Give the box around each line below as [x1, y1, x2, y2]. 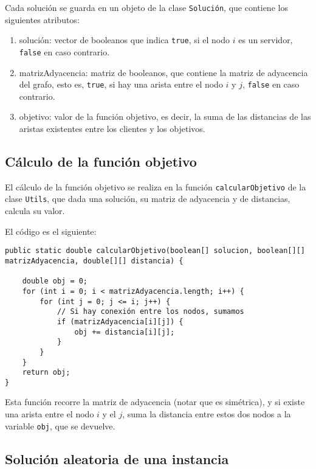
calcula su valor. [5, 204, 65, 217]
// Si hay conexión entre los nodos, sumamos [57, 307, 244, 316]
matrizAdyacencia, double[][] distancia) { [5, 256, 184, 265]
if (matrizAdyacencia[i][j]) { [57, 317, 184, 326]
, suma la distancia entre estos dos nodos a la [122, 408, 291, 420]
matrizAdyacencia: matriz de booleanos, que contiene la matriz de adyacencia [19, 66, 308, 78]
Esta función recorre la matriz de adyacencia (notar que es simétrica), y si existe [5, 395, 305, 408]
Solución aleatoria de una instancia [5, 449, 229, 468]
